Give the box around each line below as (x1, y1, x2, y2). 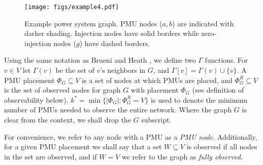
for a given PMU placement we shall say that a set (4, 141, 162, 152)
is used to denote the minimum (151, 94, 248, 105)
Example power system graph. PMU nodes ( (24, 18, 162, 28)
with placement (130, 85, 179, 95)
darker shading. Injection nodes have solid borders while (24, 28, 199, 38)
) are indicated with (172, 18, 234, 28)
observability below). (4, 94, 69, 105)
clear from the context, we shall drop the (4, 114, 131, 125)
